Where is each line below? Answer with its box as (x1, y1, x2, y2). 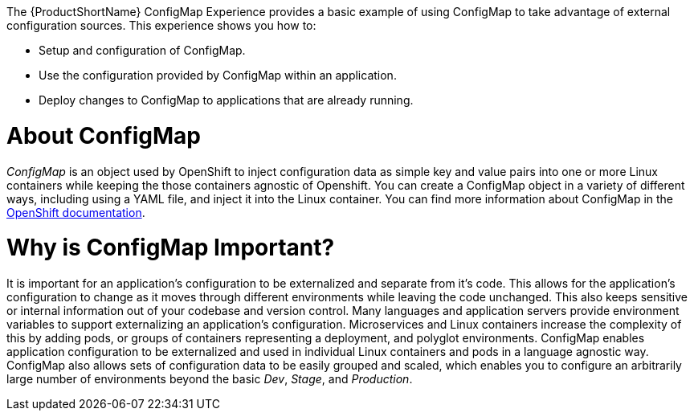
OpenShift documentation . (6, 205, 145, 219)
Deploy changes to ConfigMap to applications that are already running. (39, 93, 414, 107)
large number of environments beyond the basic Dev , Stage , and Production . (6, 372, 413, 386)
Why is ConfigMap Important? (6, 234, 335, 262)
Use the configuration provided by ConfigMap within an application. (39, 68, 397, 82)
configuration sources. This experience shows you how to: (6, 18, 316, 32)
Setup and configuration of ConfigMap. (39, 43, 246, 57)
